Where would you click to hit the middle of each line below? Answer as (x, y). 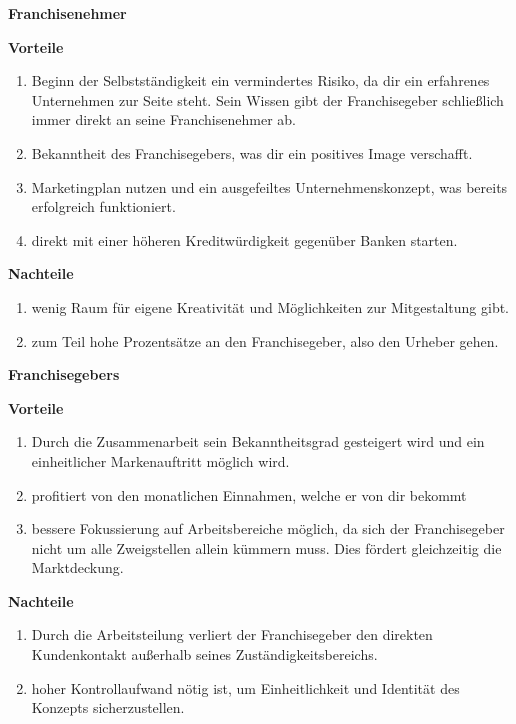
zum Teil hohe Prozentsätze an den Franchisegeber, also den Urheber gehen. (265, 340)
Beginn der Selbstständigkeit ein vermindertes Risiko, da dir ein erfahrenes (260, 80)
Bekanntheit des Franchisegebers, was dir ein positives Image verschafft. (252, 152)
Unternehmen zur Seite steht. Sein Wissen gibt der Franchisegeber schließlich (267, 99)
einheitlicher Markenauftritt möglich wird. (160, 460)
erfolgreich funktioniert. (103, 206)
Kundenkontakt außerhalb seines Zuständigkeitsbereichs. (204, 654)
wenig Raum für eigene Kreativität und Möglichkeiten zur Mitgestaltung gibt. (270, 306)
